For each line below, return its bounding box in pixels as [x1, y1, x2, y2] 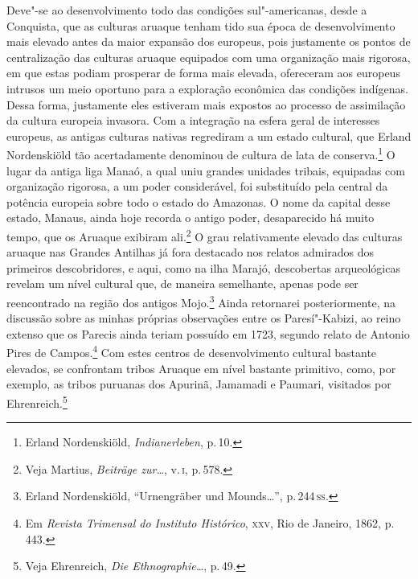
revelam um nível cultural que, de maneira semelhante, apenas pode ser [6, 275, 359, 292]
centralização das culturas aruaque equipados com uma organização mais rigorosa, [6, 48, 411, 65]
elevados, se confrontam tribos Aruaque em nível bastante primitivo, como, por [6, 359, 396, 376]
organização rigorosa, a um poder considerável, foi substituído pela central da [6, 178, 388, 195]
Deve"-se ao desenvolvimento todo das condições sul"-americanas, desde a [6, 2, 367, 18]
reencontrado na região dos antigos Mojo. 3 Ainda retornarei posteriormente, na [6, 292, 395, 310]
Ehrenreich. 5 [6, 392, 68, 411]
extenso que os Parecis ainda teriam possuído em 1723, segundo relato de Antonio [6, 325, 410, 342]
